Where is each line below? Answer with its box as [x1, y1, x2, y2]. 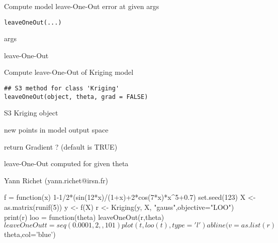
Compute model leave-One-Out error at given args [4, 1, 159, 11]
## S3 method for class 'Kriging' [4, 85, 120, 92]
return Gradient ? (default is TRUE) [4, 141, 118, 152]
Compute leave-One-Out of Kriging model [4, 67, 134, 77]
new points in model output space [4, 124, 109, 135]
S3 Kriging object [4, 107, 58, 118]
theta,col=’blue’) [4, 229, 56, 239]
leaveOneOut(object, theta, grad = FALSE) [4, 93, 148, 100]
